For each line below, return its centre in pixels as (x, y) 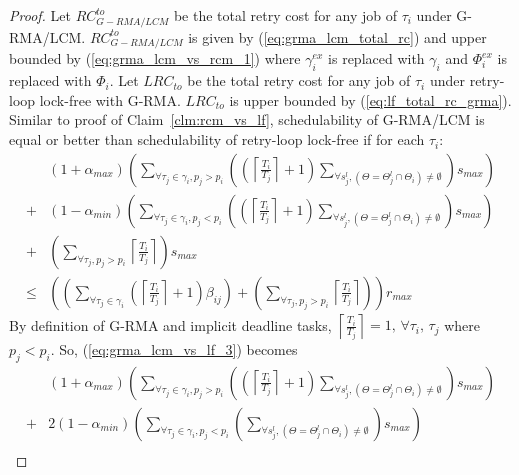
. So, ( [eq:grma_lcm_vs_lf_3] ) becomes (174, 348)
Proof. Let (40, 15)
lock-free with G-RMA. (110, 99)
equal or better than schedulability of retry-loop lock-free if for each (217, 139)
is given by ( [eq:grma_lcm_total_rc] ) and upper (337, 36)
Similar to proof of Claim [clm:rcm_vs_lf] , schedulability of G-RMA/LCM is (247, 119)
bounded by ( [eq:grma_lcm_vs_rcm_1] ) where (155, 58)
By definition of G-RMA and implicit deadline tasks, (170, 324)
